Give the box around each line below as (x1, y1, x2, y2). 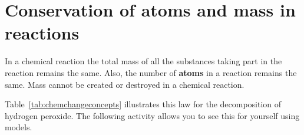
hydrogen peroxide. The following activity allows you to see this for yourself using (5, 109, 300, 121)
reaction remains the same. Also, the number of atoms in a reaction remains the (5, 66, 297, 78)
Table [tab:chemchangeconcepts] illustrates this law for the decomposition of (5, 98, 282, 110)
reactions (5, 21, 80, 45)
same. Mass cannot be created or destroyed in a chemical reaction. (5, 78, 244, 90)
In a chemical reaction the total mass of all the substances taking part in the (5, 55, 282, 67)
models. (5, 121, 32, 133)
